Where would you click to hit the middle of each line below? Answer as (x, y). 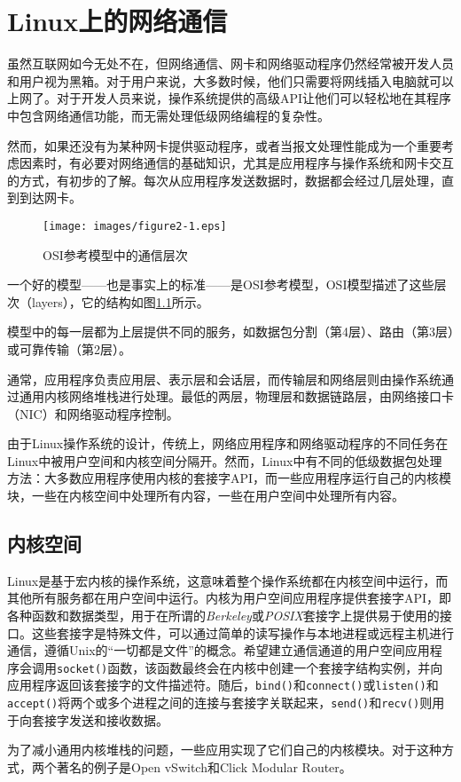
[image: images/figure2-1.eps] (135, 226)
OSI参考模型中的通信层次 (115, 254)
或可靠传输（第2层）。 (69, 348)
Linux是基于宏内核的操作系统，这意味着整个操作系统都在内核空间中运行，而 (228, 580)
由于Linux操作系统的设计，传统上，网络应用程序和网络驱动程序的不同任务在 (228, 443)
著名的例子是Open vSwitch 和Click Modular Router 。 (204, 766)
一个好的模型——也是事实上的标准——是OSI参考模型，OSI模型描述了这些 (221, 284)
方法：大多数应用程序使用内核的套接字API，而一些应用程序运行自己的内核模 (230, 478)
